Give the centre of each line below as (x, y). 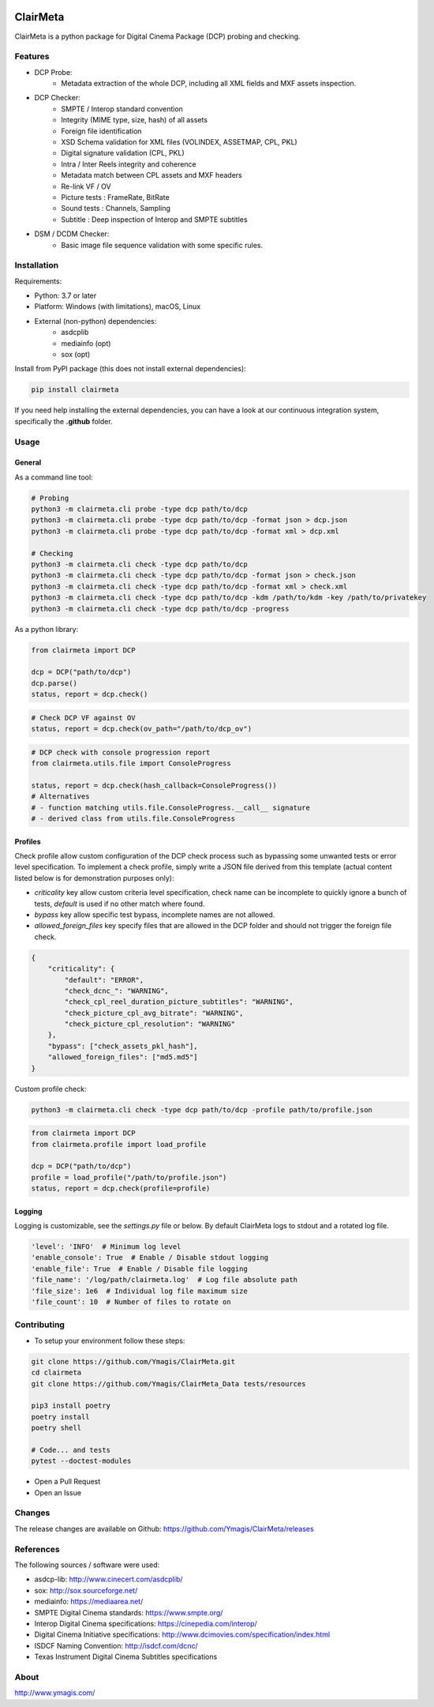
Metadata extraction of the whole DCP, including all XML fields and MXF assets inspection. (209, 84)
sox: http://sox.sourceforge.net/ (86, 1590)
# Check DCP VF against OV (83, 718)
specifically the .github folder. (64, 421)
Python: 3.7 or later (65, 295)
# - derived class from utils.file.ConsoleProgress (133, 819)
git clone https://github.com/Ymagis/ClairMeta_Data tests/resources (168, 1384)
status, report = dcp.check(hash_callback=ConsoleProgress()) (154, 785)
